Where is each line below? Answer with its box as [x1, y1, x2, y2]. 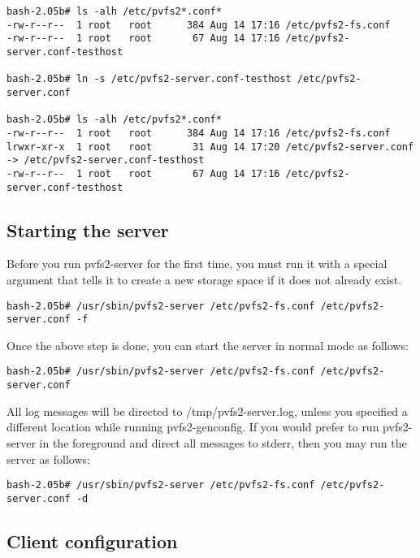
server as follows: [6, 450, 90, 467]
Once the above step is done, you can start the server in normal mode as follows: [6, 336, 409, 353]
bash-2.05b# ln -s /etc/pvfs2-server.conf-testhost [6, 73, 292, 85]
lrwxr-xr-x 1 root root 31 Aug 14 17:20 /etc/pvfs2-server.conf [6, 141, 414, 153]
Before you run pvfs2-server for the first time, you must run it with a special [6, 255, 388, 272]
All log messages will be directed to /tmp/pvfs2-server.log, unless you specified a [6, 402, 408, 419]
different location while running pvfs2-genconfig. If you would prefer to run [6, 418, 379, 435]
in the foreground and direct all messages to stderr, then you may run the [39, 434, 407, 451]
